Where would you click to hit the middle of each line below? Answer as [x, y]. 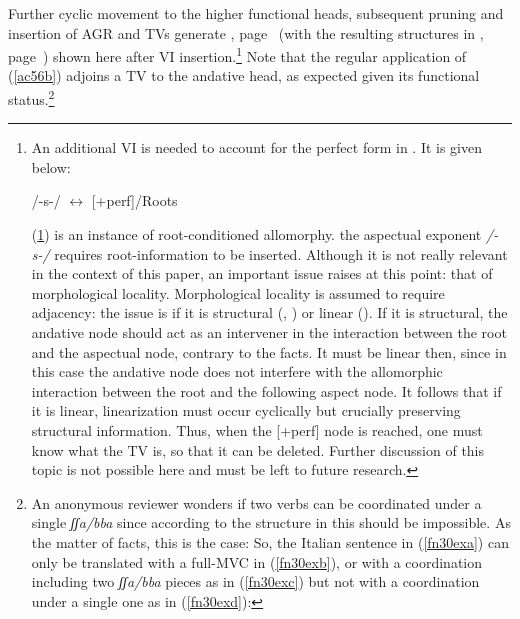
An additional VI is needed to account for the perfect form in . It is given [257, 147]
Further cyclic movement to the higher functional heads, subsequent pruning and [256, 13]
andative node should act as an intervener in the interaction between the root [269, 332]
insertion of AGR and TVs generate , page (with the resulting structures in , [246, 32]
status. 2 [31, 97]
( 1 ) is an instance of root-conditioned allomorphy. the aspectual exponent [256, 234]
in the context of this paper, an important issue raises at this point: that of [262, 273]
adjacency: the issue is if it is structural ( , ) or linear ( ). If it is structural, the [269, 312]
